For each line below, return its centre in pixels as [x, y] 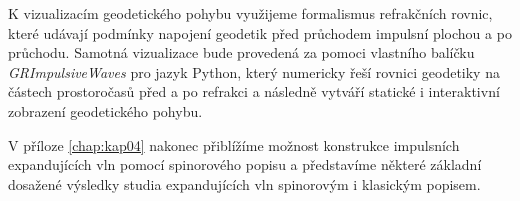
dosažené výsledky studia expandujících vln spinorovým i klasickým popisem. [244, 183]
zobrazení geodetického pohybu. [105, 110]
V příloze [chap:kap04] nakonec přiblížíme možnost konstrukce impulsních [234, 144]
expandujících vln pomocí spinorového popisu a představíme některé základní [245, 164]
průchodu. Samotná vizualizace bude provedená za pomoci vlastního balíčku [241, 52]
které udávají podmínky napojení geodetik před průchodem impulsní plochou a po [260, 32]
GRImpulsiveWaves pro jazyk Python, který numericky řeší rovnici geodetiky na [254, 71]
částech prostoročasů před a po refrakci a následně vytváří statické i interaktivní [254, 91]
